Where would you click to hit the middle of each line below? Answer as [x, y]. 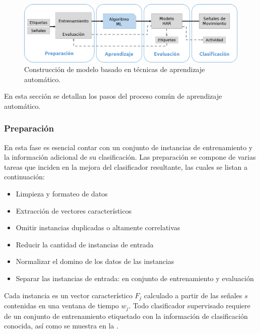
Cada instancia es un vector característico [68, 295]
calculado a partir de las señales [193, 295]
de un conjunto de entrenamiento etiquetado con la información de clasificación [126, 316]
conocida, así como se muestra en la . [61, 326]
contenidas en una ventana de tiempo [62, 306]
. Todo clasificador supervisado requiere [189, 306]
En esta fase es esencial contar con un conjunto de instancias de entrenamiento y [128, 147]
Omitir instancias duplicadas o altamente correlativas [98, 227]
